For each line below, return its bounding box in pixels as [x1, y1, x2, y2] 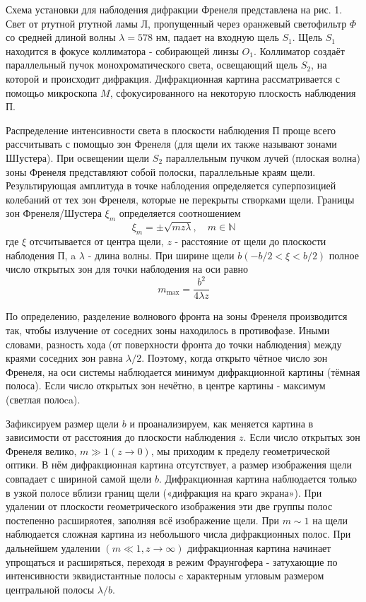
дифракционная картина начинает [187, 540, 331, 555]
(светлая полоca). [6, 391, 81, 406]
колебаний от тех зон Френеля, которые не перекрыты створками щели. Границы [6, 191, 355, 206]
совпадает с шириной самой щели [6, 471, 152, 485]
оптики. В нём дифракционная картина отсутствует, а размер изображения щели [6, 457, 353, 472]
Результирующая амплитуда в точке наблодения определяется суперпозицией [6, 178, 336, 193]
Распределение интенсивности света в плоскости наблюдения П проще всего [6, 122, 336, 137]
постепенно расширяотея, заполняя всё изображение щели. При [6, 512, 279, 527]
